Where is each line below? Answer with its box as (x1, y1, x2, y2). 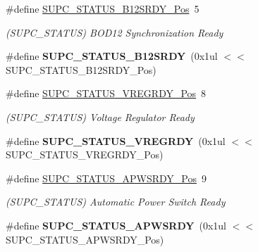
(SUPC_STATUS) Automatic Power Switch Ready (6, 194, 226, 209)
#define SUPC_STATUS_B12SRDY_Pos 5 (6, 1, 199, 15)
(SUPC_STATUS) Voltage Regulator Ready (6, 109, 195, 124)
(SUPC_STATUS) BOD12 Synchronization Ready (6, 25, 223, 39)
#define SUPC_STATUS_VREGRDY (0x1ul (6, 133, 226, 148)
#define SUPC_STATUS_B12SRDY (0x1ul (6, 49, 218, 63)
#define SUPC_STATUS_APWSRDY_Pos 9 (6, 170, 207, 185)
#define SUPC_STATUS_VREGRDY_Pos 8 (6, 86, 207, 101)
